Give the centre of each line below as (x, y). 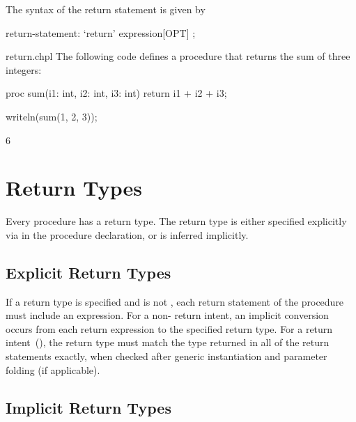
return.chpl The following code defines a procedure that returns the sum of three (178, 56)
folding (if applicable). (53, 369)
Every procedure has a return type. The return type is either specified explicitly (176, 221)
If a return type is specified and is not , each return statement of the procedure (175, 301)
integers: (24, 69)
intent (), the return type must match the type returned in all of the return (168, 342)
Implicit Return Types (88, 407)
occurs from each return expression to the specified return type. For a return (169, 328)
